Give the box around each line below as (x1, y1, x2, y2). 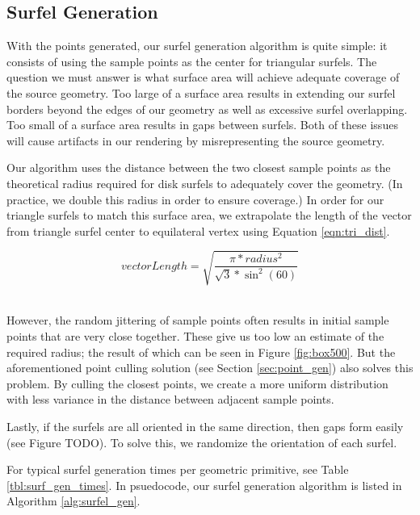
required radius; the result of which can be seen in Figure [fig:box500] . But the (6, 343, 396, 360)
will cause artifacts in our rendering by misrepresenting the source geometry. (6, 132, 385, 149)
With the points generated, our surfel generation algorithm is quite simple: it (6, 37, 388, 54)
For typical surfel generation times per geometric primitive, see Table (6, 461, 349, 478)
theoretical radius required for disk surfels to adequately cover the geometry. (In (6, 174, 403, 191)
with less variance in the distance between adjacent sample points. (6, 391, 334, 408)
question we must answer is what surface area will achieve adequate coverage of (6, 69, 400, 86)
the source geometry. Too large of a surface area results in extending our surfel (6, 84, 396, 101)
